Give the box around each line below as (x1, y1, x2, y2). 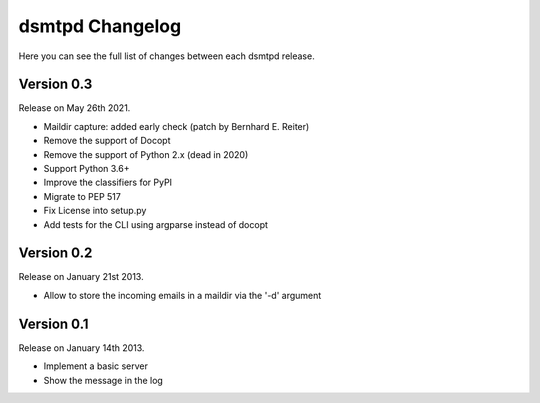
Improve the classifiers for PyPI (43, 176, 173, 189)
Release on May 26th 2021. (18, 102, 131, 114)
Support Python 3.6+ (43, 163, 130, 175)
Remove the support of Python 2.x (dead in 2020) (43, 148, 249, 160)
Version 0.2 (18, 245, 93, 262)
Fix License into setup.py (43, 205, 147, 217)
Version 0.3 (18, 76, 93, 93)
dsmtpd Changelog (18, 15, 182, 37)
